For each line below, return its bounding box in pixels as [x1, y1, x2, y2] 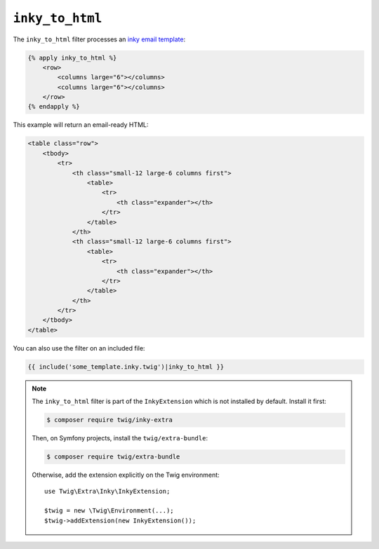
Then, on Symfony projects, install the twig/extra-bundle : [32, 434, 208, 442]
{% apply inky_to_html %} [27, 53, 117, 62]
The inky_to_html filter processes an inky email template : [13, 35, 186, 43]
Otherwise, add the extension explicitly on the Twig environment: [32, 470, 220, 480]
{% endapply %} [27, 102, 80, 111]
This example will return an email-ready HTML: [13, 121, 149, 129]
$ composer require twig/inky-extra [46, 416, 173, 424]
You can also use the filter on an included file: [13, 344, 145, 352]
